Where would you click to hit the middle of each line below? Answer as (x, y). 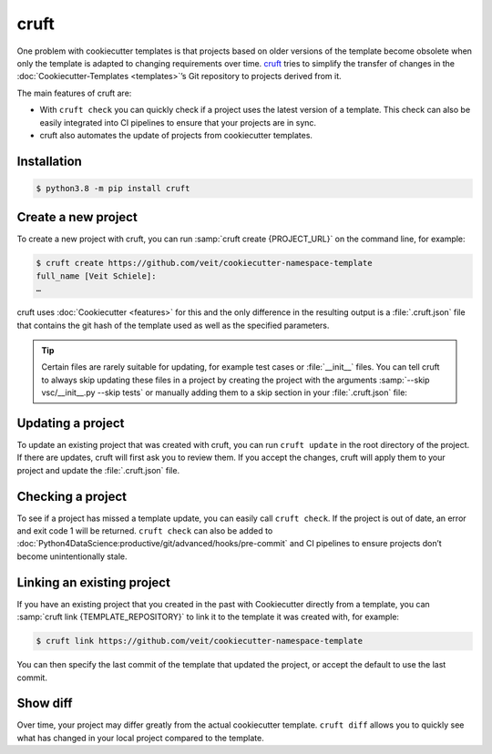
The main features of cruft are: (74, 93)
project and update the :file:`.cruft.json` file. (98, 470)
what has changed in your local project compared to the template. (140, 738)
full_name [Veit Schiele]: (96, 276)
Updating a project (71, 423)
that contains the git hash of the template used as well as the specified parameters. (173, 325)
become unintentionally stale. (72, 556)
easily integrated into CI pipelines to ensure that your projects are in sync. (178, 122)
